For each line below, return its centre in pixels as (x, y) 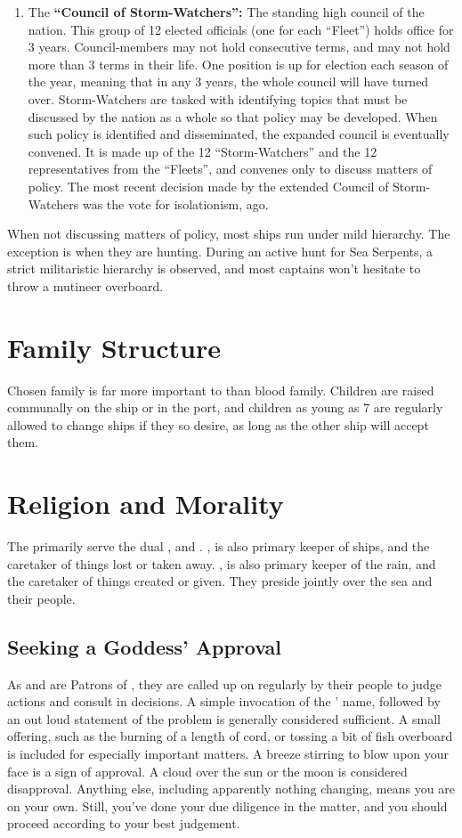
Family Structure (114, 347)
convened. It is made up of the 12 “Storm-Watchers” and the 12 (203, 151)
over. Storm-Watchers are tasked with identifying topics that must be (218, 98)
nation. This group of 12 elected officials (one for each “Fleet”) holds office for (241, 29)
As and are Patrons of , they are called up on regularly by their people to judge (224, 683)
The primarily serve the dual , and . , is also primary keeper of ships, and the (219, 546)
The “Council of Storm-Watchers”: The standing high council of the (226, 12)
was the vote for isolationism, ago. (175, 203)
